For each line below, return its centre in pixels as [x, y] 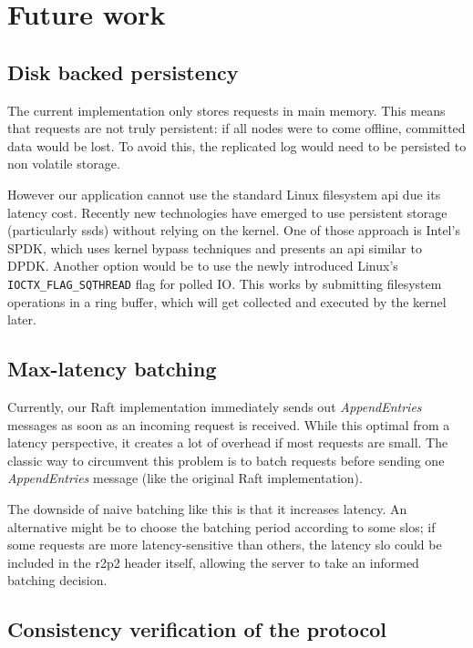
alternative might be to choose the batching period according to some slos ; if [221, 526]
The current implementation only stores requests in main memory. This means [226, 110]
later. [22, 319]
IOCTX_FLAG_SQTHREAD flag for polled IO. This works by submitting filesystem [225, 283]
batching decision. [57, 580]
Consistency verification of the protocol [197, 629]
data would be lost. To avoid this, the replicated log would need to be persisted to [237, 145]
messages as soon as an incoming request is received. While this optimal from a [229, 424]
